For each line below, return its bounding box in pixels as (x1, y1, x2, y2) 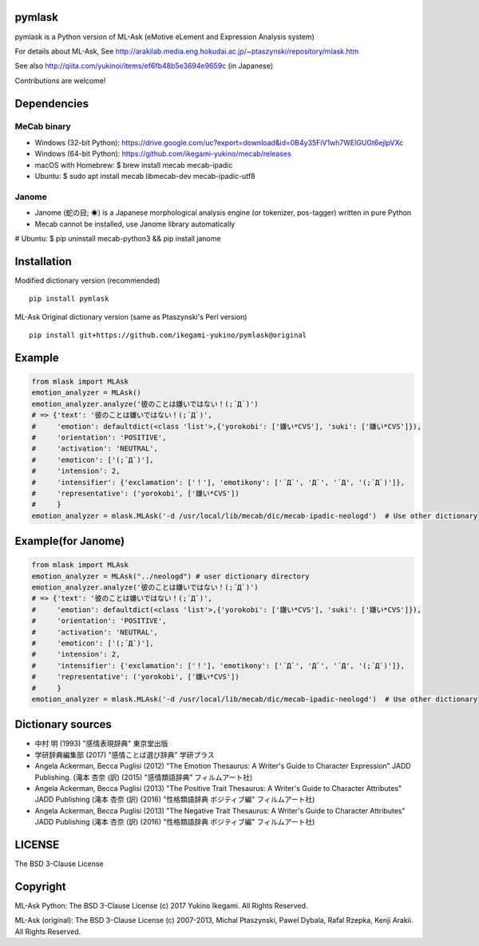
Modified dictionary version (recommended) (14, 276, 160, 285)
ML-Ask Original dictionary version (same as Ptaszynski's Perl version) (14, 312, 247, 321)
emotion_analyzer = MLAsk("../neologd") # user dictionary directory (31, 571, 310, 581)
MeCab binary (14, 121, 71, 132)
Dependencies (14, 97, 89, 110)
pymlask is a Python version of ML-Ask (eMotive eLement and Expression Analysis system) (14, 32, 315, 42)
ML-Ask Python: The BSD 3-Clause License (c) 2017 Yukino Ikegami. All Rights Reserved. (14, 901, 308, 911)
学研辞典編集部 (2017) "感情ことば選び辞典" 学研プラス (34, 749, 215, 759)
